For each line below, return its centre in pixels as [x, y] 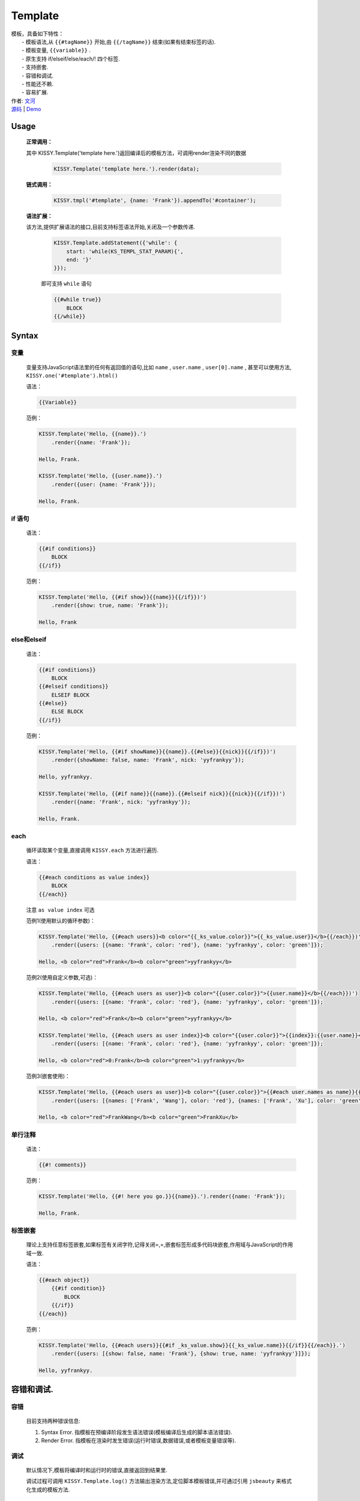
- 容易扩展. [35, 92]
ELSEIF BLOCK [70, 695]
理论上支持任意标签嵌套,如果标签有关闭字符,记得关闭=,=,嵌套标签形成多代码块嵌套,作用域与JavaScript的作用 [160, 1245]
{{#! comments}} [63, 1164]
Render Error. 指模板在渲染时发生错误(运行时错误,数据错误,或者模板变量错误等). [139, 1440]
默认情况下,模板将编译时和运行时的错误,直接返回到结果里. [97, 1470]
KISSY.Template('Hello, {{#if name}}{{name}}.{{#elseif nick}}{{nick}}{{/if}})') [162, 793]
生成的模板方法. [50, 1490]
